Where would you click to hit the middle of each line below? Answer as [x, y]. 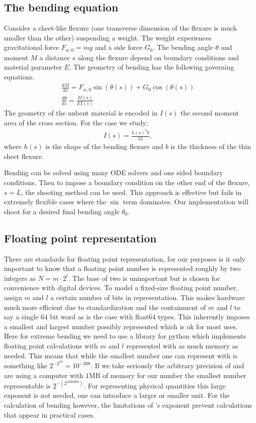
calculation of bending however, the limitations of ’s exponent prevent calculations [128, 405]
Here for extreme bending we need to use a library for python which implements [125, 336]
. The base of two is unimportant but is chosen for [144, 278]
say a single [21, 317]
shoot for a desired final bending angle [62, 211]
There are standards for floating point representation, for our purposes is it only [125, 258]
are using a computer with [44, 375]
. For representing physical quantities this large [154, 385]
